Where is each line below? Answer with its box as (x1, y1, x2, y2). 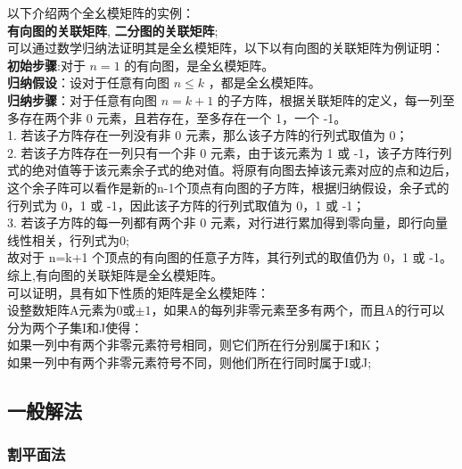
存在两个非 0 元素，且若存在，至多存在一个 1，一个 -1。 (19, 108, 347, 127)
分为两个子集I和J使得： (7, 317, 144, 336)
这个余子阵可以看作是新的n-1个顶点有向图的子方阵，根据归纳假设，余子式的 (7, 177, 450, 196)
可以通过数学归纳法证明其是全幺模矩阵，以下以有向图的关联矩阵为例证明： (7, 38, 444, 57)
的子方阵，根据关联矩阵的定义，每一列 (217, 90, 442, 109)
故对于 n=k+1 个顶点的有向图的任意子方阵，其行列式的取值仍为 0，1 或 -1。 (7, 248, 452, 267)
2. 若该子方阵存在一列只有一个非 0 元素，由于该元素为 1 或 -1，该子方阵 (7, 143, 427, 161)
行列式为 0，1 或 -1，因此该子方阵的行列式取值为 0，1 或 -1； (7, 195, 366, 214)
